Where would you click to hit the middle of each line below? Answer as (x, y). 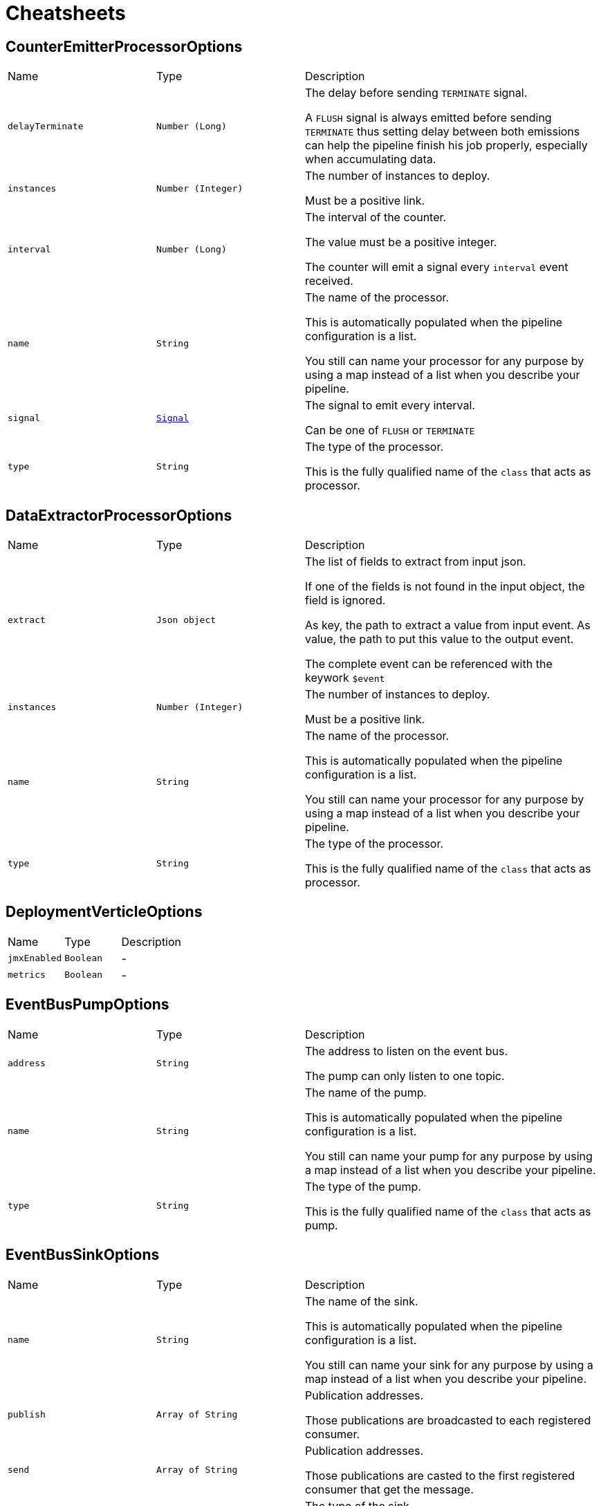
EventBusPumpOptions (87, 1005)
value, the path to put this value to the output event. (440, 639)
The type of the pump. (363, 1186)
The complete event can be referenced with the (429, 664)
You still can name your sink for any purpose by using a (449, 1365)
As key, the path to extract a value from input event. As (448, 625)
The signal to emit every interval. (390, 406)
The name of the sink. (362, 1301)
